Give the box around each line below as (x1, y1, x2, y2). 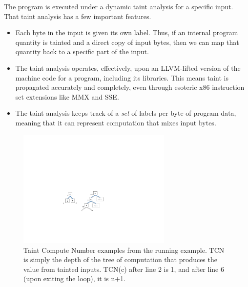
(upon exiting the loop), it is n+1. (23, 273, 125, 284)
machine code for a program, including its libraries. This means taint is (15, 72, 228, 82)
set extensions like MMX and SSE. (15, 91, 119, 102)
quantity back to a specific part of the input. (15, 46, 149, 57)
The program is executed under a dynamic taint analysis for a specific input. (4, 1, 233, 11)
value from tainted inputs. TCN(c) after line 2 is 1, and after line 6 (23, 264, 224, 274)
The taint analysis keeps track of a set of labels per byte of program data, (15, 108, 236, 118)
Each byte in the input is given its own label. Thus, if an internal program (15, 27, 238, 38)
